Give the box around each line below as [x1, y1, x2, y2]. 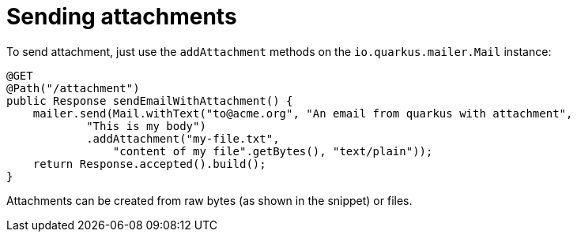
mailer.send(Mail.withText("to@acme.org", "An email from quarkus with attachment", [32, 106, 573, 120]
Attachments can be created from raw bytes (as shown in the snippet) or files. [6, 193, 413, 207]
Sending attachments [6, 3, 237, 30]
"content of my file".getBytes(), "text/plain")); [112, 144, 433, 158]
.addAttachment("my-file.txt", [86, 132, 280, 145]
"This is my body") [86, 119, 206, 132]
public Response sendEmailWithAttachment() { [6, 94, 293, 107]
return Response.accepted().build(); [32, 157, 266, 170]
